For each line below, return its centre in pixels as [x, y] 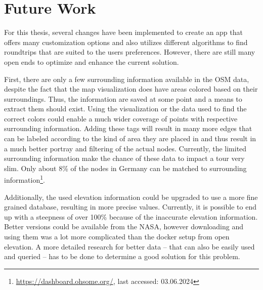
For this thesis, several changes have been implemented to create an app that [123, 32]
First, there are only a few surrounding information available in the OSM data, [127, 79]
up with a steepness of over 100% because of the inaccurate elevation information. [131, 216]
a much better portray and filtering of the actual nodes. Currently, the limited [125, 148]
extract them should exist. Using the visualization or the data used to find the [125, 109]
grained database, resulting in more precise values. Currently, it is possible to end [130, 207]
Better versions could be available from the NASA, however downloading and [124, 226]
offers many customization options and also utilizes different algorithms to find [126, 42]
